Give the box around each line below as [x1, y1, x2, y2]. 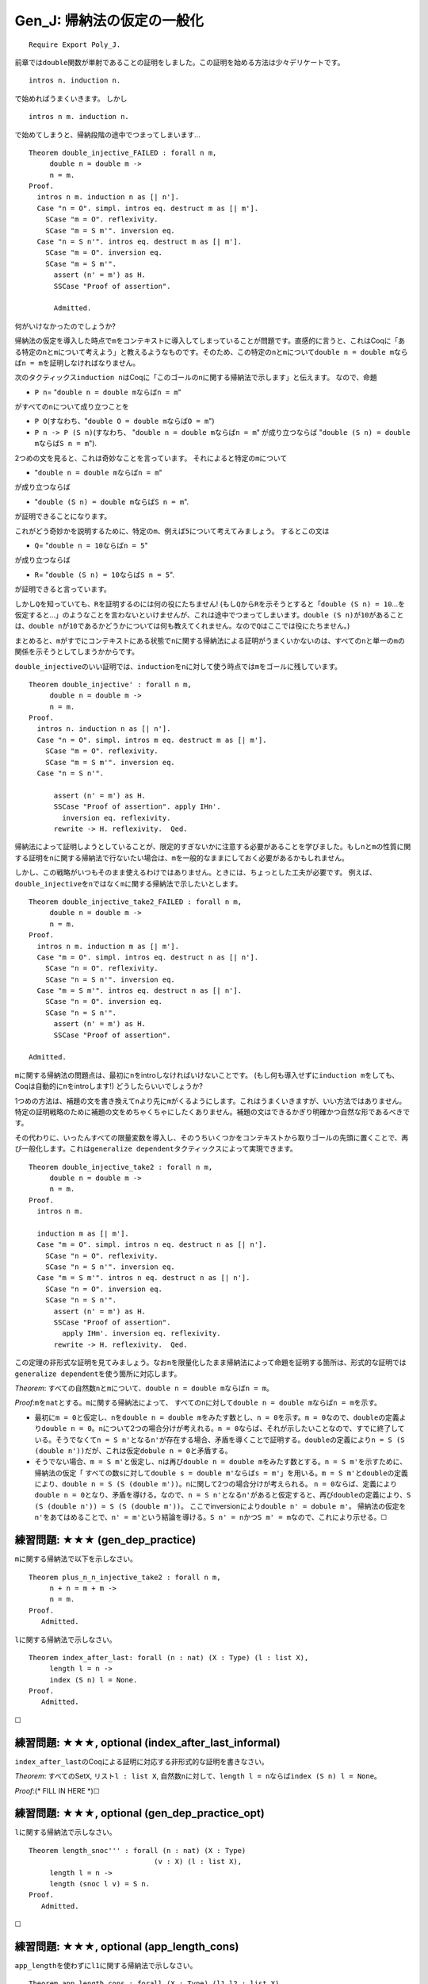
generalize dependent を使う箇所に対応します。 [14, 1369, 182, 1378]
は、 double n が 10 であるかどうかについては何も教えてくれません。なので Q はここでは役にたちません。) [14, 621, 350, 631]
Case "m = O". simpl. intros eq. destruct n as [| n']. [36, 952, 259, 962]
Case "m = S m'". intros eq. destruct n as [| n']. [36, 986, 242, 995]
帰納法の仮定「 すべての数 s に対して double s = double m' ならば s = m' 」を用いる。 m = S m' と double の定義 [34, 1468, 408, 1478]
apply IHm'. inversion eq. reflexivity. [62, 1329, 221, 1338]
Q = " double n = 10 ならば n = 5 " [34, 540, 148, 550]
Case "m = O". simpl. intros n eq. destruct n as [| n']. [36, 1240, 267, 1249]
